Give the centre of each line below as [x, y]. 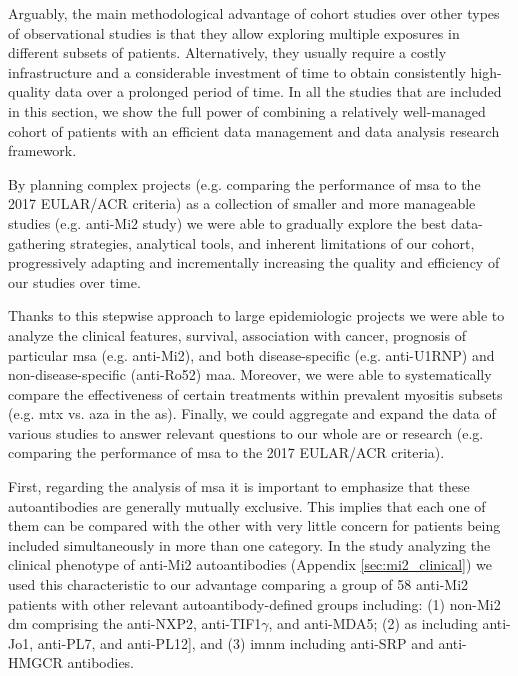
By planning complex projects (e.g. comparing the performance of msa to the [244, 183]
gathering [37, 242]
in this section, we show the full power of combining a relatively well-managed [247, 110]
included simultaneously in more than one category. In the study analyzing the [249, 544]
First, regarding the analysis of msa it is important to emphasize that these [239, 486]
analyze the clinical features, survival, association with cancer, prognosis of [237, 334]
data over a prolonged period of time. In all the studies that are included [278, 91]
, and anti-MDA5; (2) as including [373, 623]
